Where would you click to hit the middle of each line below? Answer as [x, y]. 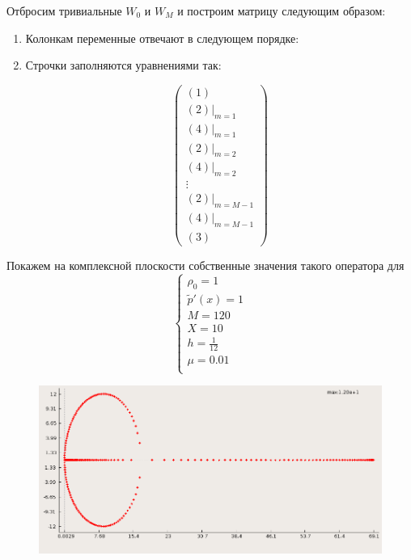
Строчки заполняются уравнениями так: [123, 65]
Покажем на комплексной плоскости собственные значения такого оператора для [205, 265]
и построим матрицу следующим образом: [282, 11]
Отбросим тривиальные [64, 11]
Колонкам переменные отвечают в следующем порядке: [162, 38]
